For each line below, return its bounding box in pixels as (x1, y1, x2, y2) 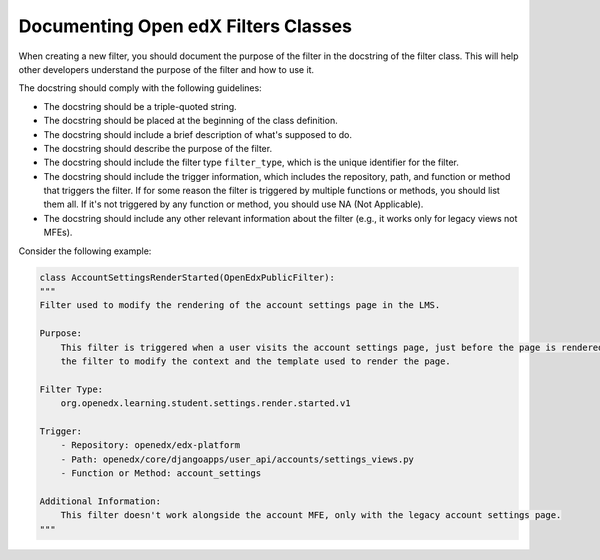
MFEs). (43, 226, 73, 239)
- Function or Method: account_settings (60, 468, 262, 479)
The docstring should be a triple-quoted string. (43, 100, 237, 112)
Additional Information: (39, 495, 162, 507)
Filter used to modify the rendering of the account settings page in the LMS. (39, 300, 441, 311)
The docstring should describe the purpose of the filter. (43, 142, 273, 154)
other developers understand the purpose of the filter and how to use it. (18, 63, 315, 75)
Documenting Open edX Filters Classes (18, 15, 352, 37)
